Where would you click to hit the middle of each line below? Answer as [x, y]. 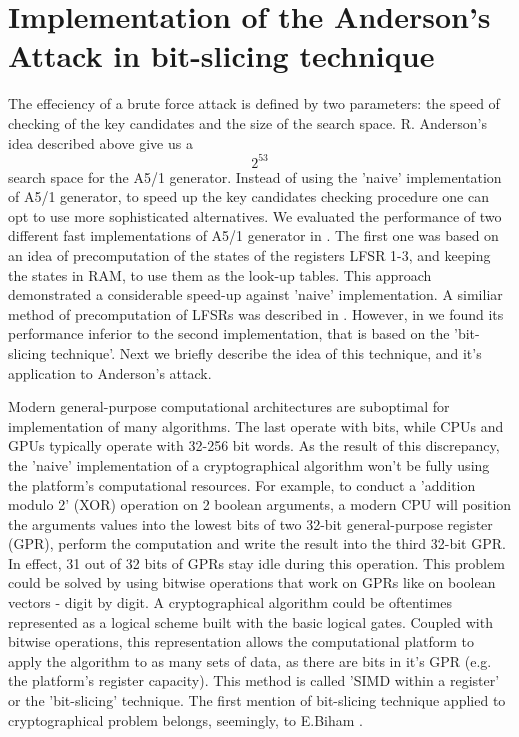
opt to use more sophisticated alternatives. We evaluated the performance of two [255, 215]
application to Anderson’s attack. [110, 372]
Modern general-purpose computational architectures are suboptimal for [229, 406]
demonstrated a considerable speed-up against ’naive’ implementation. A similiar [255, 294]
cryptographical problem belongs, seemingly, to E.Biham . [185, 719]
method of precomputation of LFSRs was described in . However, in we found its [256, 313]
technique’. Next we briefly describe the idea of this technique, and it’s [266, 352]
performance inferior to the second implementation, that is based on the [229, 333]
